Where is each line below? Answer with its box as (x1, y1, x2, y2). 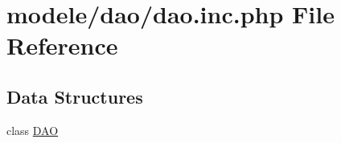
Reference (6, 29, 118, 62)
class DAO (6, 121, 59, 138)
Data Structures (6, 84, 143, 108)
